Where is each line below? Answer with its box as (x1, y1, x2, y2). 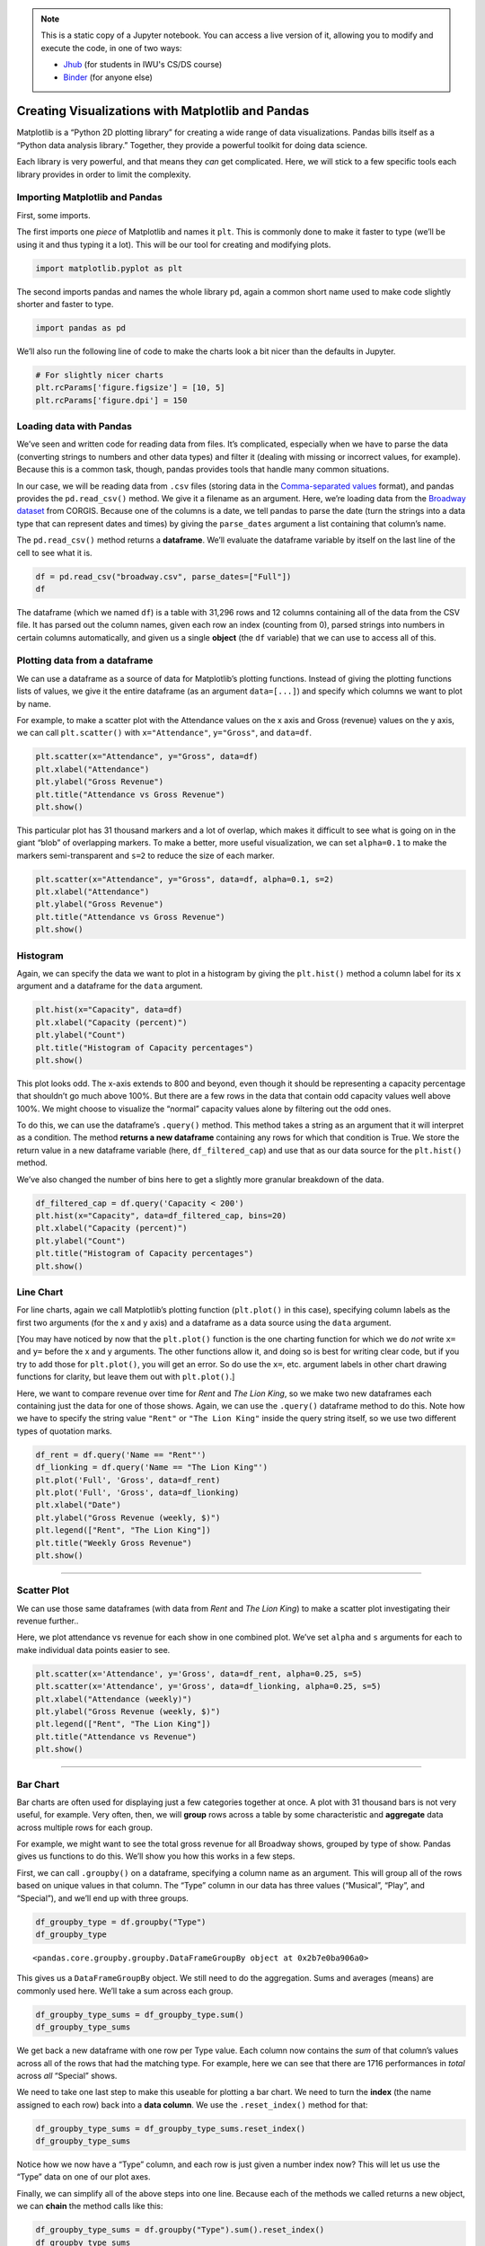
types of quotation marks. (16, 1425, 112, 1437)
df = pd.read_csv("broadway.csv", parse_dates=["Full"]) (35, 571, 292, 581)
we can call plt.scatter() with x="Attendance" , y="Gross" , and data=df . (16, 728, 312, 738)
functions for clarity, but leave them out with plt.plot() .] (16, 1371, 235, 1383)
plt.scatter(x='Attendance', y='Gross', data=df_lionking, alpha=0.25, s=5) (35, 1681, 382, 1692)
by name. (16, 698, 51, 709)
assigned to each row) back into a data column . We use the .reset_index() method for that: (16, 2099, 368, 2110)
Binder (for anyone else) (63, 72, 153, 83)
